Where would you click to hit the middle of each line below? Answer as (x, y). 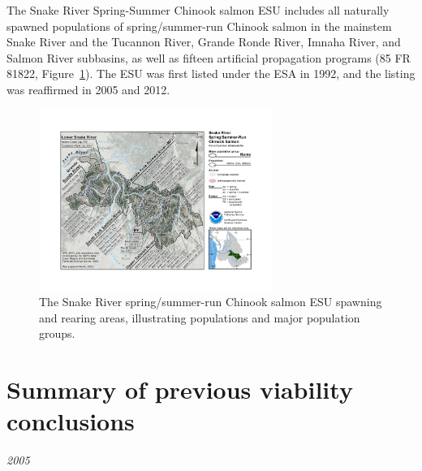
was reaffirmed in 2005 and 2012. (88, 89)
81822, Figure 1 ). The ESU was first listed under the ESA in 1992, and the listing (211, 73)
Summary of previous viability (180, 389)
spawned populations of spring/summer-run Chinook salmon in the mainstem (199, 26)
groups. (57, 333)
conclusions (71, 421)
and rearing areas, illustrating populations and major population (200, 317)
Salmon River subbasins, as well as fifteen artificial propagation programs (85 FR (209, 57)
